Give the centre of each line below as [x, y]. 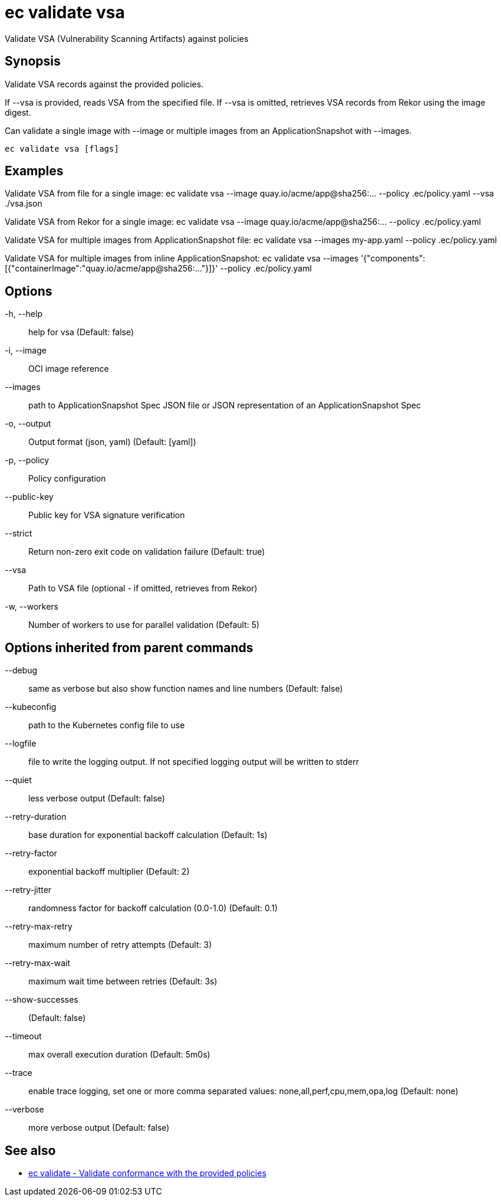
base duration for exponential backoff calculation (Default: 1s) [148, 835]
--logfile [21, 744]
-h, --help [24, 314]
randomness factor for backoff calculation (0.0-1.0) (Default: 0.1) [153, 908]
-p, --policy [27, 460]
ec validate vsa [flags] [62, 148]
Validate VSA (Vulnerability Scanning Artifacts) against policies [127, 38]
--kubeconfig [31, 707]
